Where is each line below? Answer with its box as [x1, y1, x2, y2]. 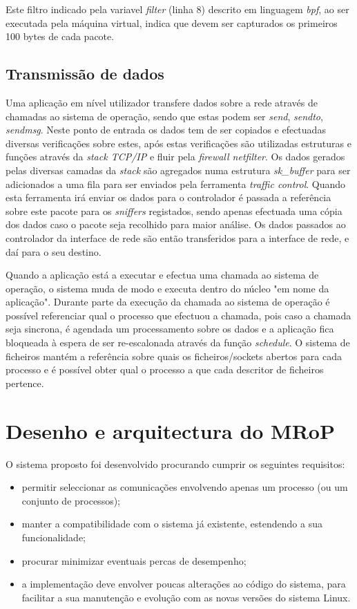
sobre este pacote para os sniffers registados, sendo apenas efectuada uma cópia [6, 203, 342, 218]
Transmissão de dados [6, 63, 164, 84]
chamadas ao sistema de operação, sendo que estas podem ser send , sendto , [6, 109, 323, 123]
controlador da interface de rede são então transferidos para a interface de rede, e [6, 230, 349, 245]
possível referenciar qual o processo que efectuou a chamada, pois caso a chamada [6, 308, 351, 322]
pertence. [6, 375, 44, 390]
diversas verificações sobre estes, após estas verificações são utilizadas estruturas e [6, 135, 351, 150]
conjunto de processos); [21, 493, 121, 507]
